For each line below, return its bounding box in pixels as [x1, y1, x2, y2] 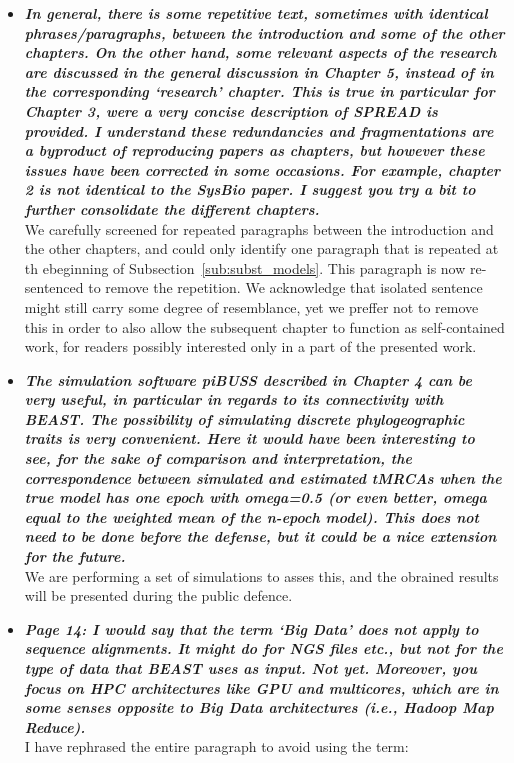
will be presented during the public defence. [24, 585, 293, 606]
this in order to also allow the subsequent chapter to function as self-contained [24, 316, 505, 337]
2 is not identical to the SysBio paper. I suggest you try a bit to [24, 179, 476, 200]
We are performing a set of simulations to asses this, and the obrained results [24, 565, 499, 586]
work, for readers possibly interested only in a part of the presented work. [24, 336, 477, 357]
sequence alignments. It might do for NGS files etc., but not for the [24, 638, 503, 659]
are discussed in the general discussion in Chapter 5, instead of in [24, 61, 494, 82]
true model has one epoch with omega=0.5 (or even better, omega [24, 487, 487, 508]
